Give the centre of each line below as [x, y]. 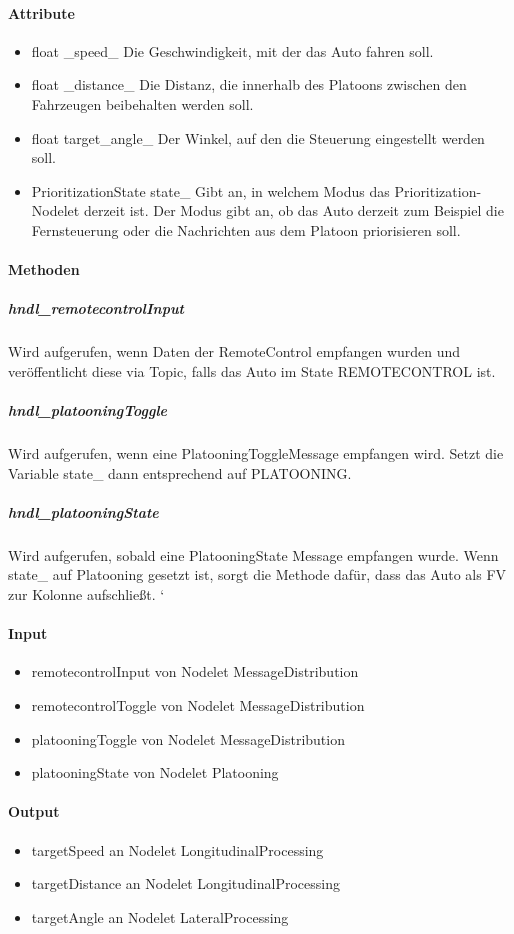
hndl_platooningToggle [88, 410]
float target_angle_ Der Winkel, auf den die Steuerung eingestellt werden [258, 137]
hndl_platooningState [83, 511]
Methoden [44, 269]
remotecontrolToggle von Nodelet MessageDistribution [198, 704]
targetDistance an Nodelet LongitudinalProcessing [185, 883]
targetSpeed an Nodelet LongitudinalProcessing [177, 849]
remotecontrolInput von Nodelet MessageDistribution [195, 671]
